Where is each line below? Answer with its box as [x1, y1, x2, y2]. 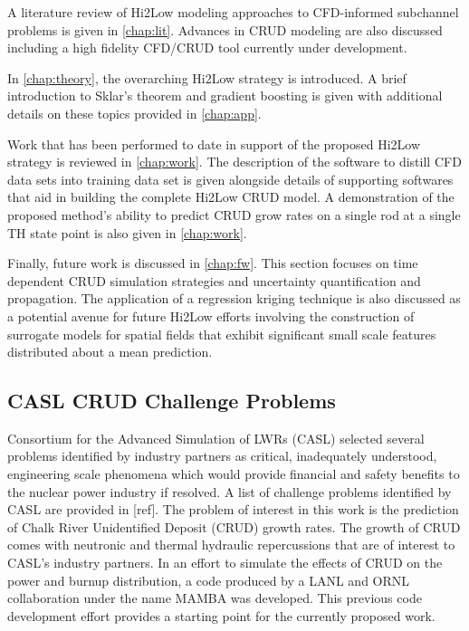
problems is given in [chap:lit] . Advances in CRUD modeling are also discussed [7, 20, 443, 39]
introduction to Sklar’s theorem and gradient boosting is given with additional [7, 86, 443, 105]
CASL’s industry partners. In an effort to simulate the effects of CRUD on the [7, 553, 443, 572]
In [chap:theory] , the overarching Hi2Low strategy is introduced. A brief [7, 68, 407, 87]
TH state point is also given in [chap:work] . [7, 223, 247, 242]
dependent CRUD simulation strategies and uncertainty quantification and [7, 271, 421, 290]
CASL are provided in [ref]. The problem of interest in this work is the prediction [7, 500, 459, 519]
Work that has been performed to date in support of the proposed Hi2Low [7, 134, 421, 153]
